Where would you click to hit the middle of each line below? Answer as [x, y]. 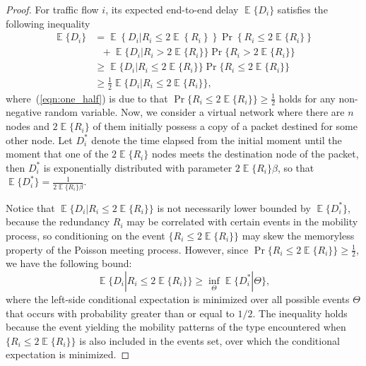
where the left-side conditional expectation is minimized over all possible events [178, 299]
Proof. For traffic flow [52, 9]
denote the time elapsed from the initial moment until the [217, 140]
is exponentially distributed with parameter [138, 167]
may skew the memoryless [298, 235]
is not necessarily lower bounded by [234, 207]
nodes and [28, 126]
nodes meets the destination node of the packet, [255, 154]
